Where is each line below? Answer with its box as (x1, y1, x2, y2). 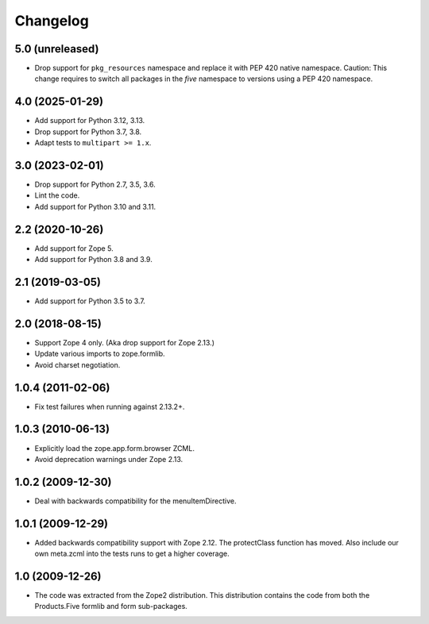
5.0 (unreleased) (14, 42, 99, 56)
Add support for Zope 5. (34, 243, 114, 253)
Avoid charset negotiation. (34, 360, 121, 369)
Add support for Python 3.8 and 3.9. (34, 255, 153, 264)
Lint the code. (34, 191, 80, 200)
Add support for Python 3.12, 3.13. (34, 116, 145, 125)
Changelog (14, 12, 89, 29)
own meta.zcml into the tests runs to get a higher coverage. (34, 549, 230, 559)
